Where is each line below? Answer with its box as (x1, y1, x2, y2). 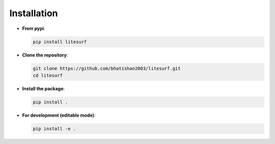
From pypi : (22, 25, 45, 31)
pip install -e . (33, 126, 76, 131)
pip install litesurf (33, 39, 87, 45)
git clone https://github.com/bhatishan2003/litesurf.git (33, 65, 181, 71)
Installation (9, 8, 58, 19)
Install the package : (22, 85, 65, 91)
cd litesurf (33, 73, 63, 78)
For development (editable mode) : (22, 112, 96, 118)
